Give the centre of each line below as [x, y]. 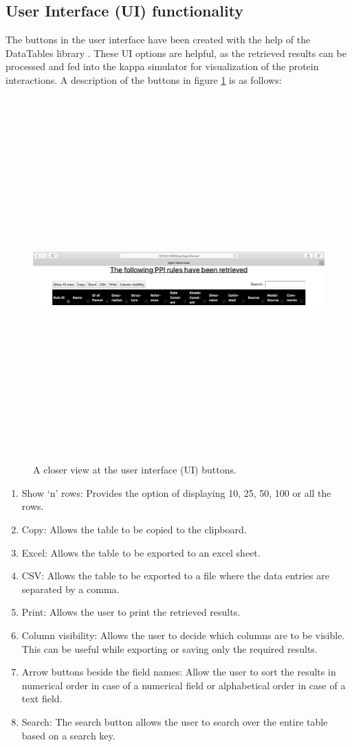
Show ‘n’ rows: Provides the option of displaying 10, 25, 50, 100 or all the [176, 492]
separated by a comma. [70, 589]
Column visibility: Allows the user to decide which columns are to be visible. [183, 635]
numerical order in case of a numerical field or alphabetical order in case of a [184, 685]
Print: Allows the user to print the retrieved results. [131, 612]
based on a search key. [68, 735]
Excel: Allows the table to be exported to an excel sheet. [141, 552]
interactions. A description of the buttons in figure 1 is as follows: [144, 79]
